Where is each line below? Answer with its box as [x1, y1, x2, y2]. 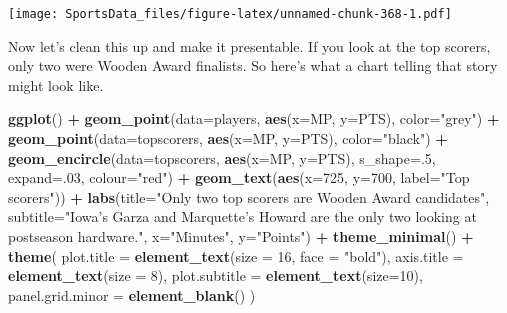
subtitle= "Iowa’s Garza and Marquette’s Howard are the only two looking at [8, 206, 477, 227]
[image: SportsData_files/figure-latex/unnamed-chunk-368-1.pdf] [8, 7, 452, 21]
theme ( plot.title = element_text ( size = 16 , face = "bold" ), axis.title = [8, 245, 464, 266]
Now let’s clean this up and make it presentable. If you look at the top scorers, [8, 35, 491, 56]
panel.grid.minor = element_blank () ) [8, 284, 256, 305]
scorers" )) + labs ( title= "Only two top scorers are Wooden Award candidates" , [8, 186, 490, 207]
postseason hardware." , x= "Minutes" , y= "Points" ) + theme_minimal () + [8, 226, 474, 246]
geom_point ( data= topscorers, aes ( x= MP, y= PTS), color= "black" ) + [8, 128, 448, 149]
